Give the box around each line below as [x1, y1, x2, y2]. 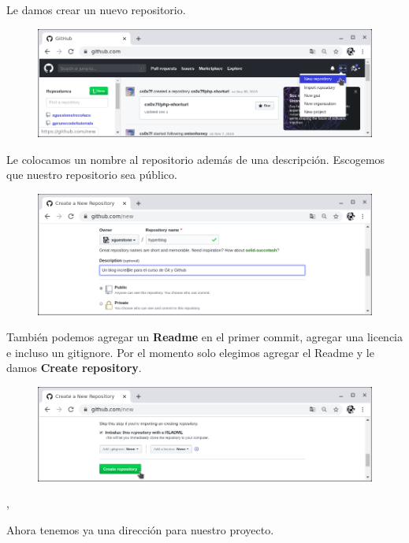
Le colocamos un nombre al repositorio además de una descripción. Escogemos [6, 151, 385, 167]
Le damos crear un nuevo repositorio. [6, 2, 186, 17]
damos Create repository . [6, 359, 142, 376]
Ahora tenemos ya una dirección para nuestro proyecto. [6, 521, 274, 537]
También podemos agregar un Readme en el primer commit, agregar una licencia [6, 329, 403, 345]
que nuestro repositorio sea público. [6, 166, 177, 183]
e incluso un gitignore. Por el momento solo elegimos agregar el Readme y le [6, 344, 374, 360]
